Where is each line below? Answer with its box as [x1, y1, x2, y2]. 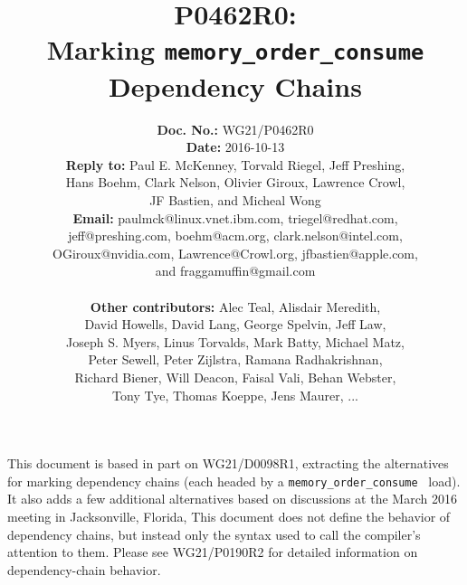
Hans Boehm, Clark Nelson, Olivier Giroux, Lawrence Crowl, [65, 173, 405, 192]
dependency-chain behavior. [7, 560, 161, 579]
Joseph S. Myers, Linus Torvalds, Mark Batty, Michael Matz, [66, 332, 405, 351]
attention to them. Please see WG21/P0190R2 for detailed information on [7, 543, 418, 561]
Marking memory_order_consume [46, 31, 424, 68]
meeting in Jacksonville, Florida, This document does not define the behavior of [7, 506, 451, 525]
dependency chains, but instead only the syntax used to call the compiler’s [7, 524, 421, 543]
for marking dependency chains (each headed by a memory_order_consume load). [7, 471, 461, 490]
